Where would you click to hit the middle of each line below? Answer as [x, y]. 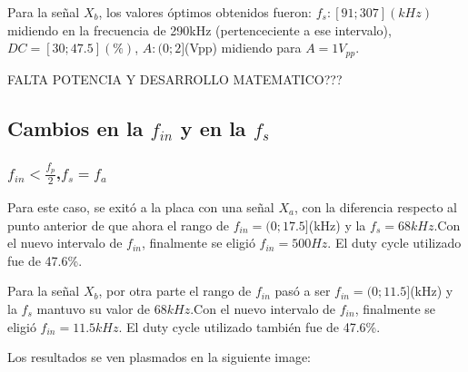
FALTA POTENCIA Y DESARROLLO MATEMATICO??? [175, 78]
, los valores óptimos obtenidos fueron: [205, 12]
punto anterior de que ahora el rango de [119, 225]
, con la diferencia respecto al [375, 206]
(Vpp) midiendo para [243, 48]
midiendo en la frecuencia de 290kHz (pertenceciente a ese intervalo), [199, 29]
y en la [213, 127]
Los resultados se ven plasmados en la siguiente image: [159, 357]
